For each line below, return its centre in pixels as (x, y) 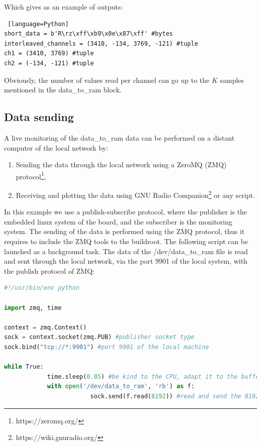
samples (232, 80)
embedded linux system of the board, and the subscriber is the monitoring (118, 221)
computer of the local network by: (56, 147)
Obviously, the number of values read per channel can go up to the (107, 80)
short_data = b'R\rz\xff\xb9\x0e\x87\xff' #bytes (89, 34)
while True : (24, 367)
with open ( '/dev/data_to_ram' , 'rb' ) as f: (121, 386)
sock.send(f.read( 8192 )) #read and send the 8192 (175, 396)
